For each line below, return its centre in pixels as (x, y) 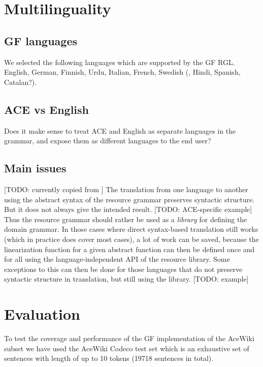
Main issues (35, 168)
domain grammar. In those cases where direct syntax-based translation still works (131, 229)
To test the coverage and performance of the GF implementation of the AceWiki (129, 338)
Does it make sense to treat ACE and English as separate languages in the (120, 130)
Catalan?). (21, 82)
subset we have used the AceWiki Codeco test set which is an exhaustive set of (127, 348)
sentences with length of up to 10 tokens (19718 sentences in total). (109, 358)
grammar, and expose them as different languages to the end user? (108, 141)
